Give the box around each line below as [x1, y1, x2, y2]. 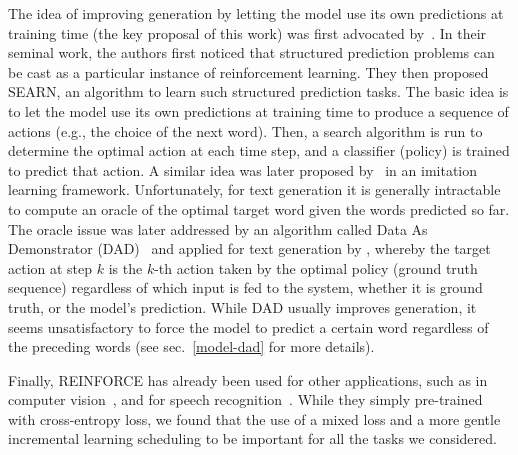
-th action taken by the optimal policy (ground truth [154, 257, 478, 278]
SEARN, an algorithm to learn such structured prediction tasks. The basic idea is [8, 81, 509, 102]
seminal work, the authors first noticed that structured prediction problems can [8, 42, 495, 63]
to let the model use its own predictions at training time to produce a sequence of [8, 100, 509, 121]
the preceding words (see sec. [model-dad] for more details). [8, 336, 375, 357]
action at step [8, 257, 93, 278]
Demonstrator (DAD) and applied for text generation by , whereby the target [8, 238, 491, 259]
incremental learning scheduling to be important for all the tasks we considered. [8, 428, 497, 449]
